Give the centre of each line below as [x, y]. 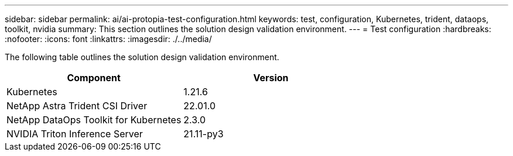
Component [94, 78]
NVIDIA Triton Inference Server [75, 134]
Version [271, 78]
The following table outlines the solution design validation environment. [142, 57]
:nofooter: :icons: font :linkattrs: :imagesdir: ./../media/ [108, 39]
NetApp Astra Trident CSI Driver [77, 106]
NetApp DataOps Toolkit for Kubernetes [94, 120]
